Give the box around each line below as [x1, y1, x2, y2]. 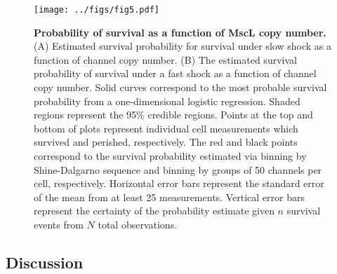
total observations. [98, 217, 178, 231]
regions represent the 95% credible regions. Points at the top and [34, 107, 313, 122]
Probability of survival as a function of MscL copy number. [34, 25, 326, 39]
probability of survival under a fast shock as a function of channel [34, 66, 317, 81]
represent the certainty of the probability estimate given [34, 203, 275, 218]
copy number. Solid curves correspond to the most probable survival [34, 80, 327, 95]
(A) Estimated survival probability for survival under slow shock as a [34, 39, 331, 53]
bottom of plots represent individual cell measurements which [34, 121, 298, 135]
